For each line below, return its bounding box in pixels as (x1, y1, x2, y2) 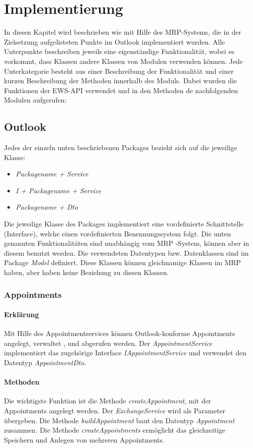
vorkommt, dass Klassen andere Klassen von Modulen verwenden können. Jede (4, 56, 243, 66)
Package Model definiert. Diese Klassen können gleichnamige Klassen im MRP (4, 257, 241, 268)
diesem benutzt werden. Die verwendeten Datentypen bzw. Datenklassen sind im (4, 247, 249, 258)
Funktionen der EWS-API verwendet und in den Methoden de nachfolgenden (4, 85, 238, 95)
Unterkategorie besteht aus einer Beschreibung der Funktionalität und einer (4, 65, 234, 76)
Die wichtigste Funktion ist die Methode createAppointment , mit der (4, 395, 211, 406)
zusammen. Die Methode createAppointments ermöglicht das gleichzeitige (4, 425, 225, 435)
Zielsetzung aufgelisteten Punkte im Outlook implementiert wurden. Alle (4, 36, 225, 47)
